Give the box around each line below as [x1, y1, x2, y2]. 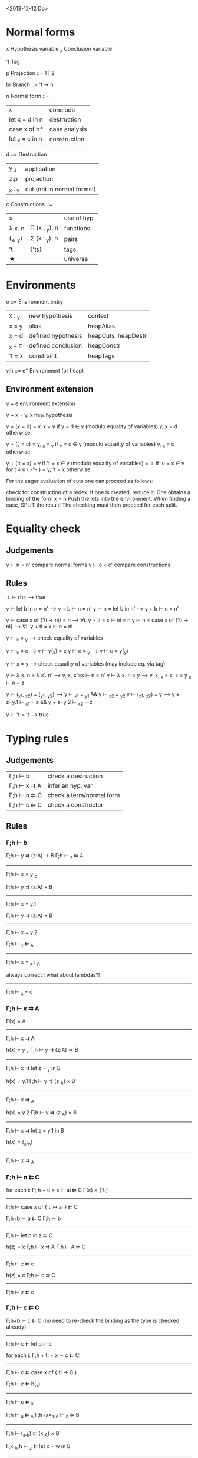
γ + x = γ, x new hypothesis [6, 411, 72, 418]
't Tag [6, 58, 21, 65]
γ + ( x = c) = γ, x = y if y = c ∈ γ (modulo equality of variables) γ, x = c [6, 440, 175, 449]
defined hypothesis [28, 331, 82, 340]
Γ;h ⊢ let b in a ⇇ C [6, 1232, 53, 1239]
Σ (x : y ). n [30, 234, 58, 244]
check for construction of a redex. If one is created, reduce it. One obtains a [6, 488, 190, 495]
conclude [49, 106, 75, 114]
